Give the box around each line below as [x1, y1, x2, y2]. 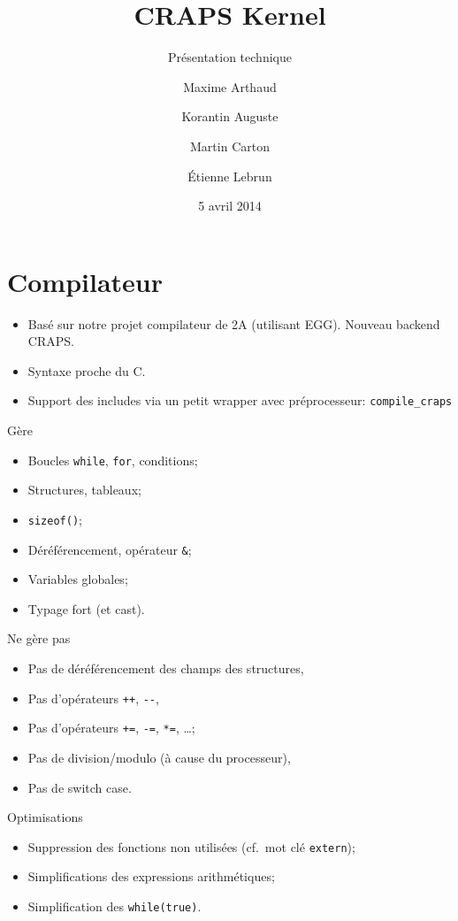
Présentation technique [168, 48, 292, 66]
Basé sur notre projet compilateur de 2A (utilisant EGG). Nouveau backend [27, 314, 440, 333]
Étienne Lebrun [187, 166, 272, 185]
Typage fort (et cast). [27, 599, 145, 618]
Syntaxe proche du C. [27, 361, 146, 380]
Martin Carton [190, 136, 270, 155]
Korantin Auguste [181, 107, 279, 126]
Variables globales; [27, 570, 128, 588]
